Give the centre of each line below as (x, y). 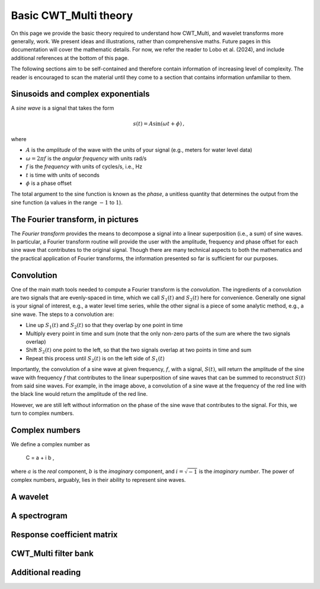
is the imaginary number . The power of (247, 471)
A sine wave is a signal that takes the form (63, 108)
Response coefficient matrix (64, 534)
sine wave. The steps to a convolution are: (63, 314)
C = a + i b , (40, 458)
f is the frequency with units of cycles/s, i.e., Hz (84, 167)
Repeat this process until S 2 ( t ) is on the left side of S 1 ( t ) (95, 359)
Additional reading (46, 572)
